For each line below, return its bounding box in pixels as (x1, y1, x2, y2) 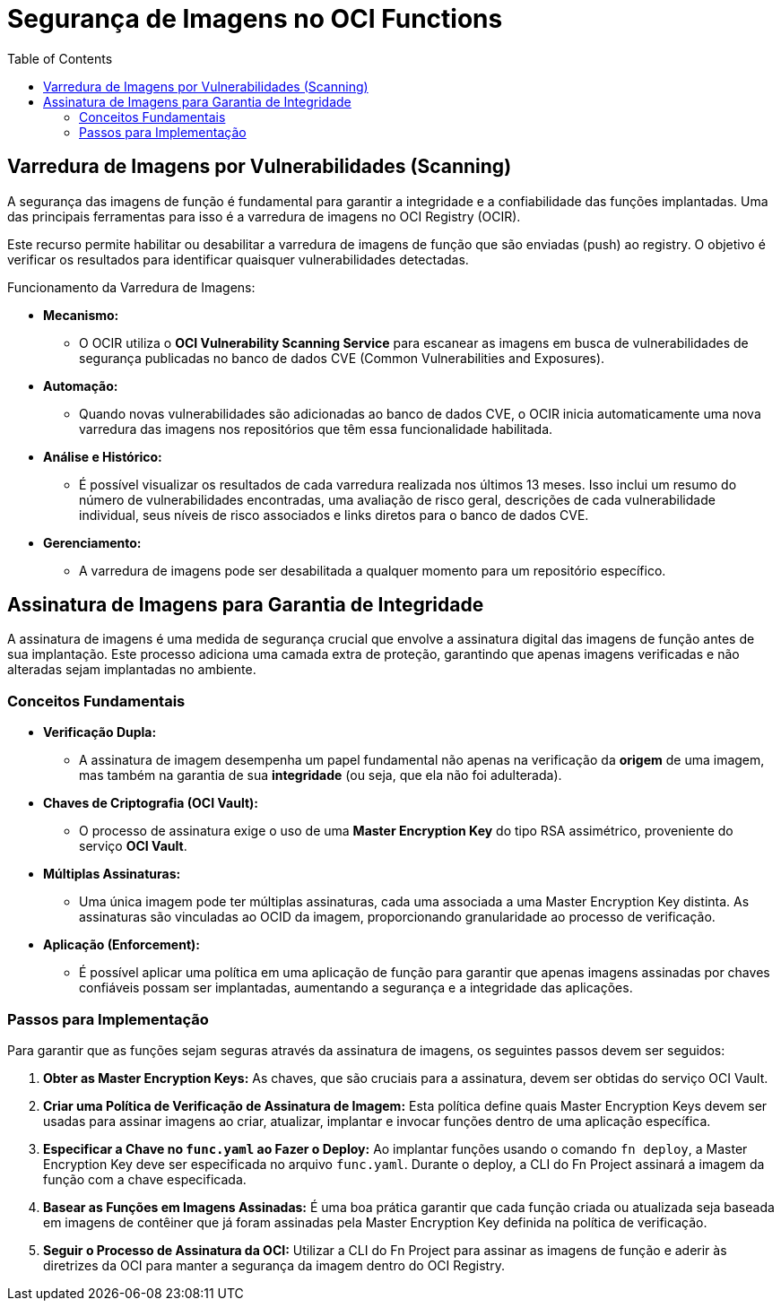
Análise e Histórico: (43, 448, 162, 464)
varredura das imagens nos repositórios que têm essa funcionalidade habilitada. (79, 420, 553, 437)
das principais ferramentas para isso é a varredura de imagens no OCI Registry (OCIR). (7, 208, 521, 224)
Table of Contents (7, 50, 113, 66)
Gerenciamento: (43, 534, 142, 550)
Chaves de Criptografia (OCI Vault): (43, 795, 259, 811)
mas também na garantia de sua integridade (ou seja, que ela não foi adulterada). (79, 767, 562, 784)
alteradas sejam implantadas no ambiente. (7, 662, 256, 678)
